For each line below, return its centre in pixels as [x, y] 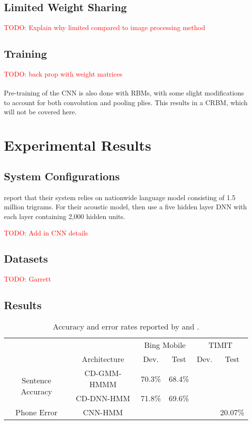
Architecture [103, 359]
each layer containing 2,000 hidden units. [65, 216]
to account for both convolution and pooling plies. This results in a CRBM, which [126, 102]
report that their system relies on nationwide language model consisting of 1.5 [120, 197]
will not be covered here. [40, 112]
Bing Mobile [165, 345]
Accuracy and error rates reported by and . [126, 327]
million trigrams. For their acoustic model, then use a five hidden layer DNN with [126, 207]
